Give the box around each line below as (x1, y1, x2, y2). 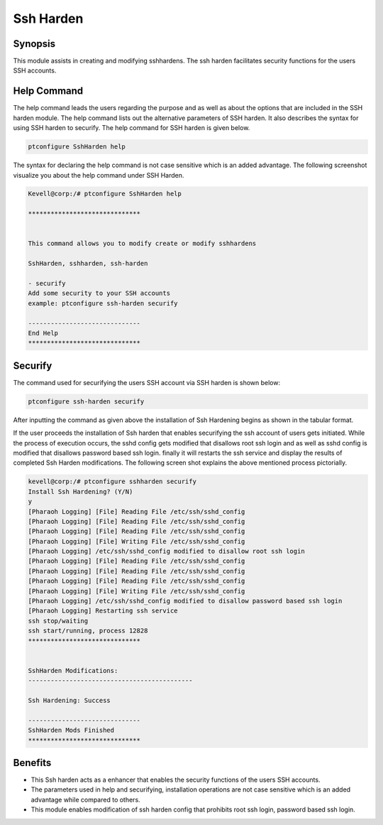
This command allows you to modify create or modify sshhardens (28, 239, 257, 248)
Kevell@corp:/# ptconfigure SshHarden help (28, 190, 182, 198)
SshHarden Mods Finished (28, 726, 115, 735)
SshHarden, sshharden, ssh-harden (28, 259, 148, 268)
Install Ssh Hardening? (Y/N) (28, 487, 133, 495)
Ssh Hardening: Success (28, 696, 111, 704)
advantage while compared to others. (30, 795, 141, 804)
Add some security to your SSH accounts (28, 289, 170, 298)
